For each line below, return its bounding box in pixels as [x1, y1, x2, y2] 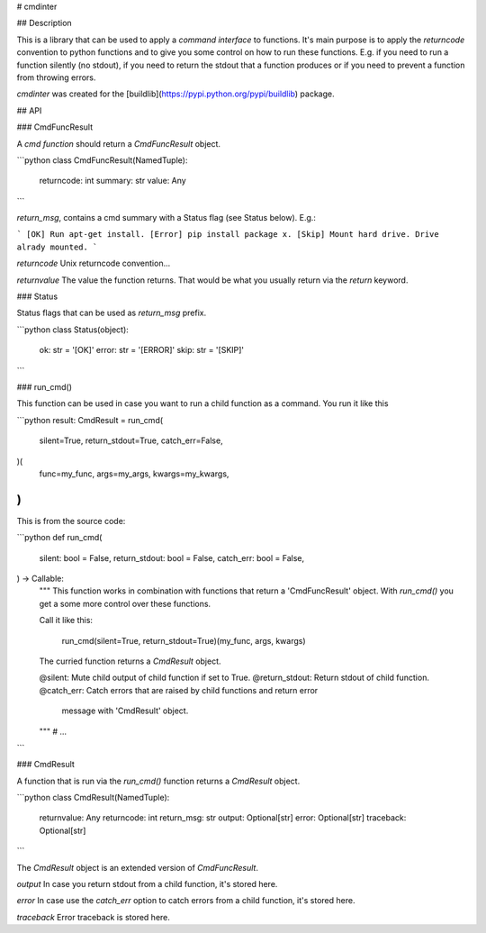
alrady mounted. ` [16, 241, 98, 252]
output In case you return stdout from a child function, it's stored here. [16, 879, 278, 890]
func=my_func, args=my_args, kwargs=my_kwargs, [39, 468, 229, 479]
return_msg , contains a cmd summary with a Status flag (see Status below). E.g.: [16, 213, 317, 223]
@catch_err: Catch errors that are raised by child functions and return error [39, 684, 319, 695]
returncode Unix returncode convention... [16, 258, 171, 269]
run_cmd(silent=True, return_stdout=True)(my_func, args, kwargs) [61, 635, 306, 646]
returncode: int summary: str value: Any [39, 176, 186, 186]
